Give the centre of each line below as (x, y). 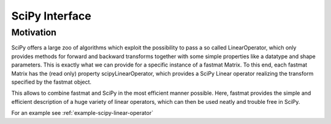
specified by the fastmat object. (51, 82)
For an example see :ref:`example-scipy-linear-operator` (82, 113)
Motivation (34, 32)
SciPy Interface (51, 16)
